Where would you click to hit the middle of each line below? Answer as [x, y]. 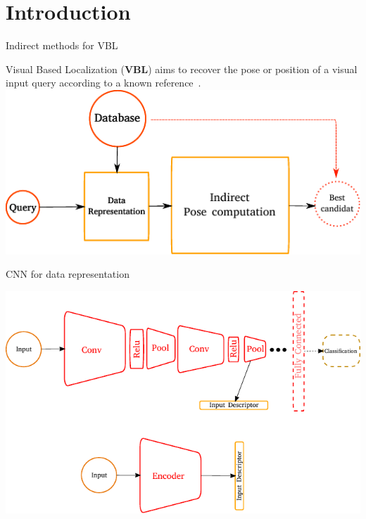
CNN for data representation [68, 274]
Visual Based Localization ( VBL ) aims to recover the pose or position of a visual [182, 69]
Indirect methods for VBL [62, 45]
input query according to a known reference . [103, 83]
